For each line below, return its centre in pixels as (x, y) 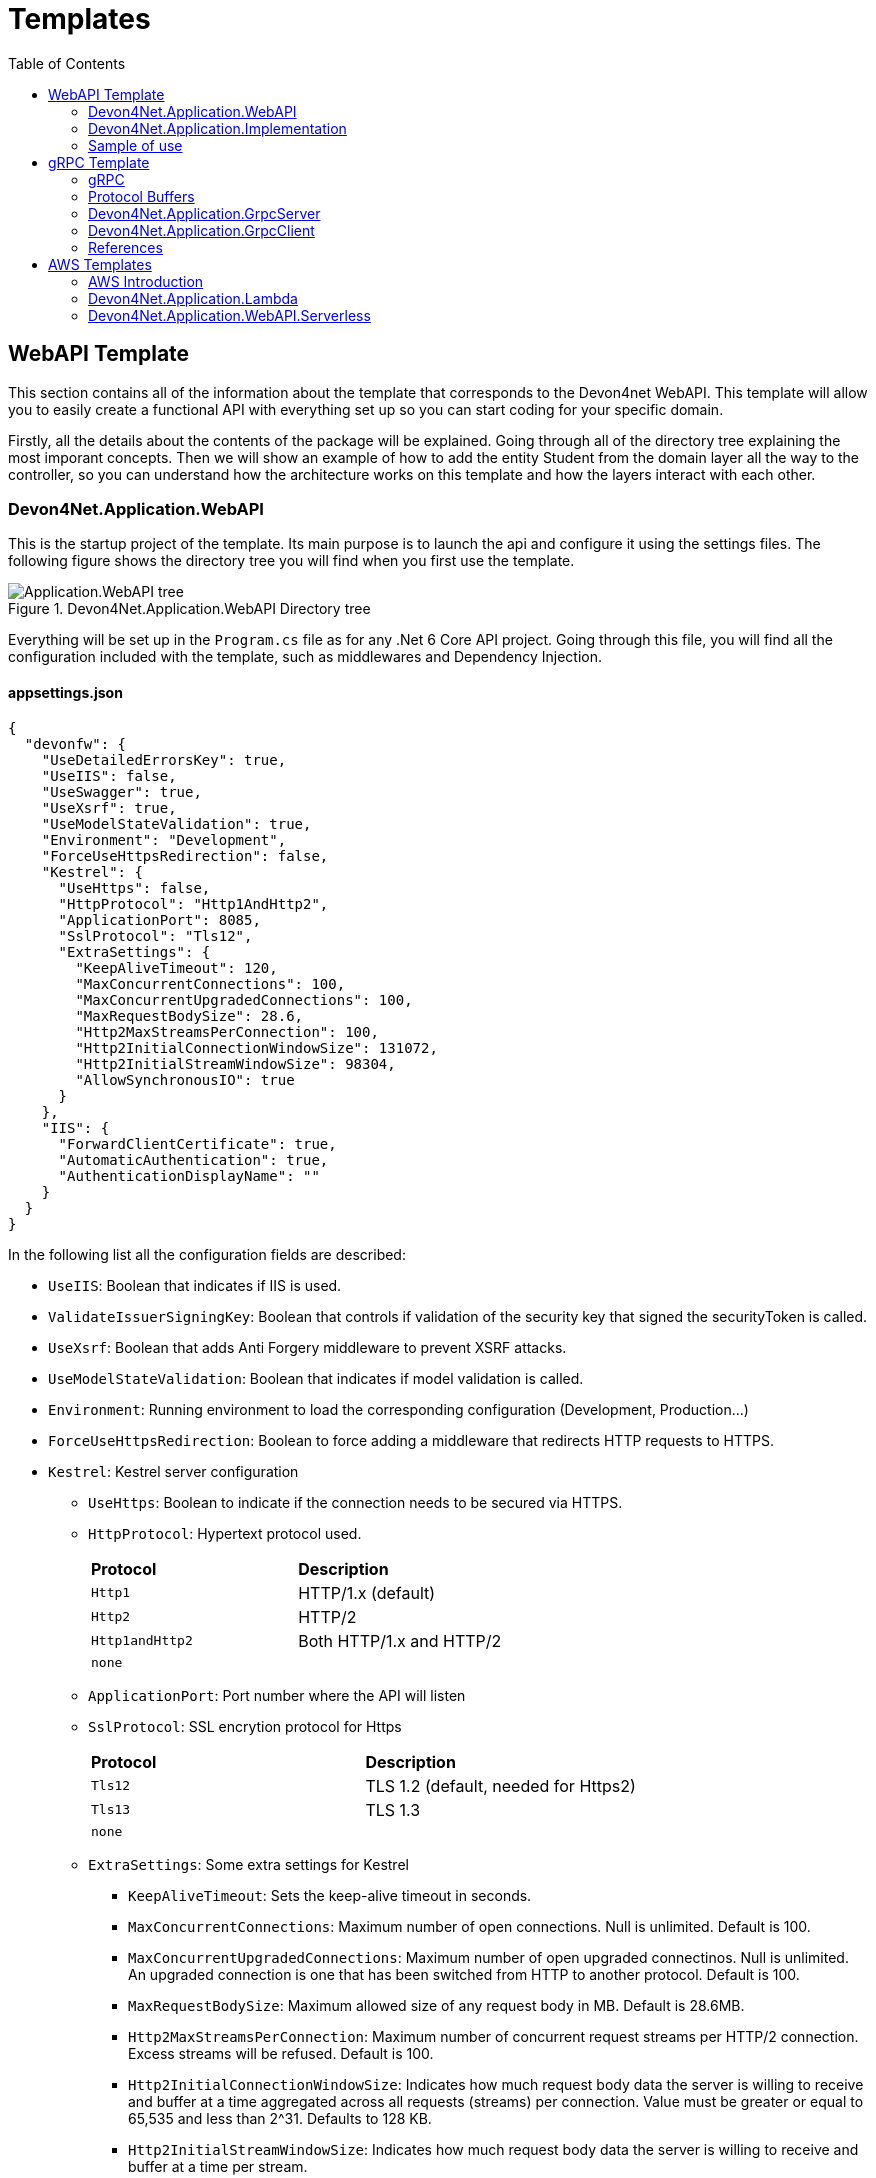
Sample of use (135, 145)
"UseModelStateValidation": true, (176, 823)
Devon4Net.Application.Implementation (217, 128)
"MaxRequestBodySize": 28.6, (189, 1015)
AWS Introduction (146, 281)
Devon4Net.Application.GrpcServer (204, 213)
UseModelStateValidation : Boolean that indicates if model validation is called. (316, 1378)
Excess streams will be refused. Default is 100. (281, 2053)
